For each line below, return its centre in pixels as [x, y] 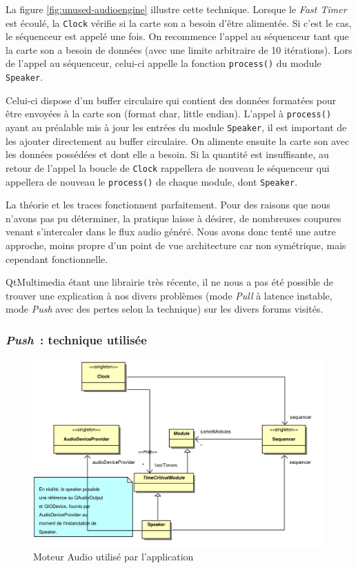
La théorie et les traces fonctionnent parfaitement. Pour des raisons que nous [168, 205]
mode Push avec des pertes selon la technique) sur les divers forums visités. [165, 309]
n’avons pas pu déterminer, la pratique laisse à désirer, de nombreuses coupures [173, 218]
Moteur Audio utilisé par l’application [113, 556]
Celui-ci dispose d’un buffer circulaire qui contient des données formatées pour [171, 100]
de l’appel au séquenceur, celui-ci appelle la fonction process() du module [163, 63]
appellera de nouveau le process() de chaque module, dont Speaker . [152, 181]
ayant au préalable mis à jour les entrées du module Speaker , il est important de [176, 127]
